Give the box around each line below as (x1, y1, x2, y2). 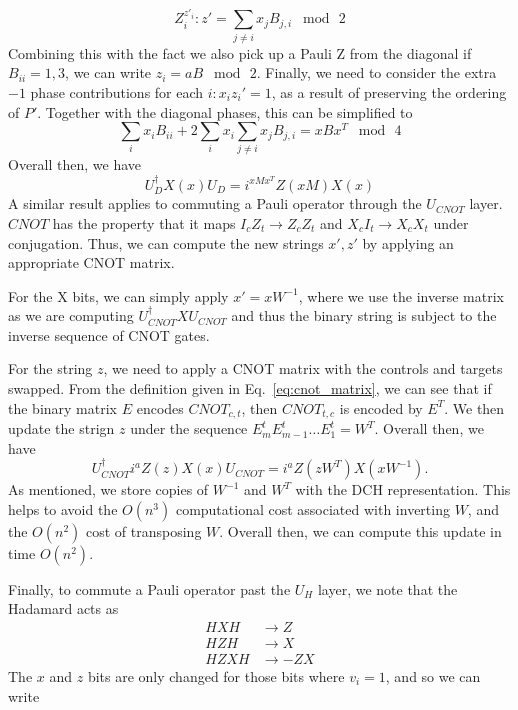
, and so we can (385, 665, 481, 686)
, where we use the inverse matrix (298, 285, 504, 306)
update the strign (8, 418, 115, 439)
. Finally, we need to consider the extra (256, 62, 497, 83)
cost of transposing (86, 520, 202, 541)
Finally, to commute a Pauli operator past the (8, 578, 291, 599)
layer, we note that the (317, 578, 458, 599)
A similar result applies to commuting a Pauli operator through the (8, 193, 422, 214)
